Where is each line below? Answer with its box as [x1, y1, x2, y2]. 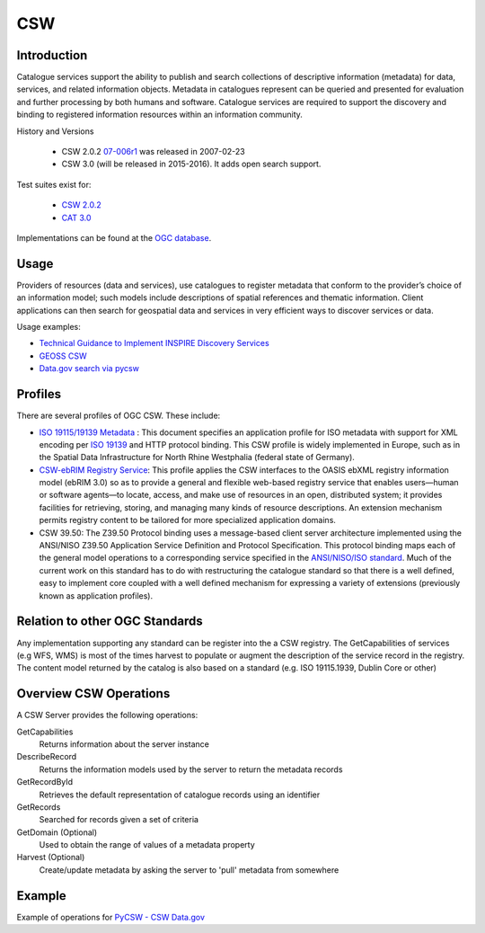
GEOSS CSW [39, 351, 87, 361]
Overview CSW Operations [16, 686, 171, 701]
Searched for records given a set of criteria [39, 814, 199, 825]
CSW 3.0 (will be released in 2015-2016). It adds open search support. [61, 158, 322, 170]
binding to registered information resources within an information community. [16, 109, 303, 120]
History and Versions [16, 126, 94, 137]
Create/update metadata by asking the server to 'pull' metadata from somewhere [39, 864, 339, 875]
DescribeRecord [16, 751, 77, 762]
